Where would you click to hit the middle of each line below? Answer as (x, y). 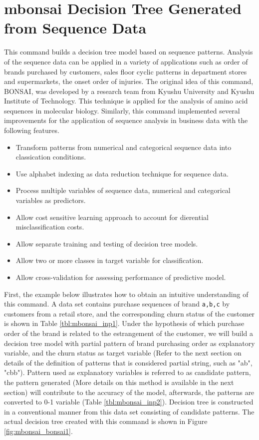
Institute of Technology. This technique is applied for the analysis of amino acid (126, 101)
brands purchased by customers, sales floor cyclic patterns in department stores (126, 71)
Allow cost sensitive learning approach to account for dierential (112, 217)
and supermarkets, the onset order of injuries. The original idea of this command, (129, 81)
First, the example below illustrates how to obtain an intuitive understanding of (126, 294)
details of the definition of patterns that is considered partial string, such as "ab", (128, 362)
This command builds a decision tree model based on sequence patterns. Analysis (129, 52)
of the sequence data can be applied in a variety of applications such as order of (126, 61)
